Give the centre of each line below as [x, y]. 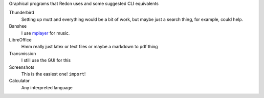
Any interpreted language [47, 87]
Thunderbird [22, 13]
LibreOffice [20, 39]
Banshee [18, 26]
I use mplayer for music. [46, 33]
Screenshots [22, 67]
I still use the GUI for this [46, 60]
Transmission [22, 53]
